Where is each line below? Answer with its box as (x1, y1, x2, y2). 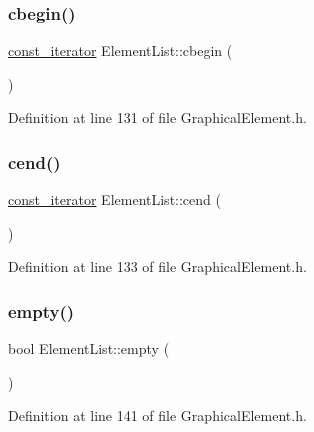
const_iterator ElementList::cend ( (8, 189, 221, 210)
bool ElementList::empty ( (8, 338, 170, 359)
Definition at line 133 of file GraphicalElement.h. (8, 256, 307, 277)
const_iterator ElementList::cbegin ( (8, 40, 233, 61)
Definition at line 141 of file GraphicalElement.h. (8, 405, 307, 426)
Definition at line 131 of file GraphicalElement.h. (8, 107, 307, 128)
